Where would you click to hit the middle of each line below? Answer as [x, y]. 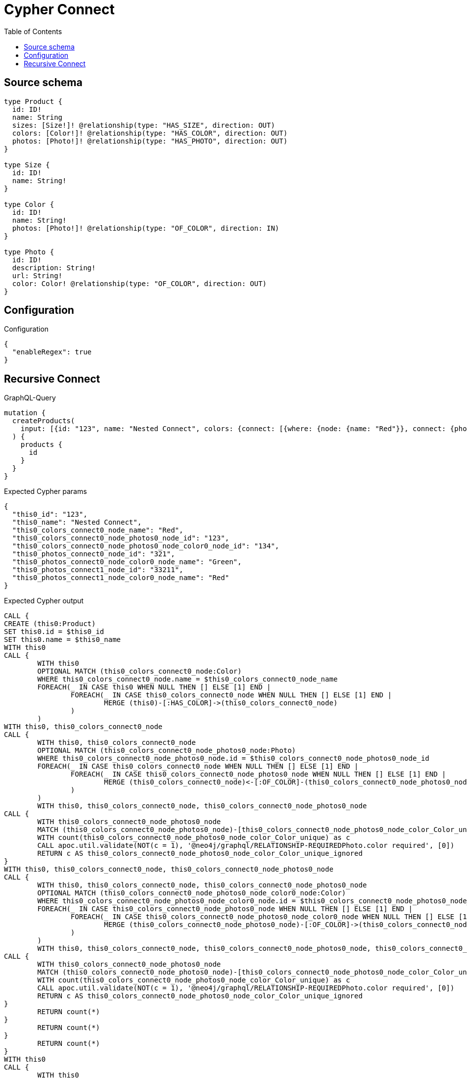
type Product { [33, 101]
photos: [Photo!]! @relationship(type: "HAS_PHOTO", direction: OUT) [150, 141]
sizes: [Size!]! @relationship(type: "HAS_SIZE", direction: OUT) [143, 125]
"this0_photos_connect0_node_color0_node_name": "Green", [127, 562]
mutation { [25, 413]
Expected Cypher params [46, 491]
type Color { [29, 204]
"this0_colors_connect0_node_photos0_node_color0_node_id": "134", [146, 546]
